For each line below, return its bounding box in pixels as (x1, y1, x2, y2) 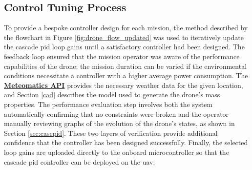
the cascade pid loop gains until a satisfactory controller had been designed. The (4, 42, 245, 52)
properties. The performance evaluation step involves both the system (4, 99, 213, 109)
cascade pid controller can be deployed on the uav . (4, 156, 155, 167)
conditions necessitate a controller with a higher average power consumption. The (4, 70, 248, 81)
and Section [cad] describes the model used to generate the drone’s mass (4, 89, 220, 100)
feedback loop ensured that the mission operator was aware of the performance (4, 51, 240, 61)
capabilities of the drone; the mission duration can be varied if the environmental (4, 61, 247, 71)
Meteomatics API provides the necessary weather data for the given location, (4, 80, 243, 90)
